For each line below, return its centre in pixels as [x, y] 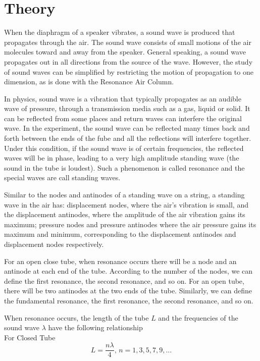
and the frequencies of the [198, 317]
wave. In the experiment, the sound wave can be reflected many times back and [127, 128]
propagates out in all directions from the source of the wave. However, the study [128, 61]
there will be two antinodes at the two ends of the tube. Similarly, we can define [128, 291]
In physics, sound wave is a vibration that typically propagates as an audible [123, 98]
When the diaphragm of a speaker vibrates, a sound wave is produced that [120, 32]
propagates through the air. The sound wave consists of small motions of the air [128, 42]
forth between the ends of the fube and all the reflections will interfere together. [128, 138]
